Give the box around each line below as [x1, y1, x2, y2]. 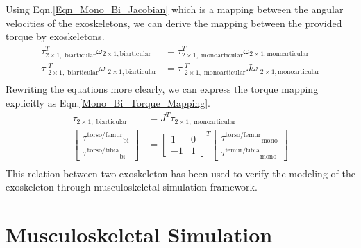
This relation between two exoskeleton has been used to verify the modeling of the [6, 166, 355, 180]
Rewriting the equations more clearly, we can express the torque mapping [6, 82, 319, 96]
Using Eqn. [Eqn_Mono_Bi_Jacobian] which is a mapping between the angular [6, 2, 344, 16]
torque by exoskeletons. [6, 29, 105, 44]
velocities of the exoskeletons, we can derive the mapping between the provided [6, 15, 342, 30]
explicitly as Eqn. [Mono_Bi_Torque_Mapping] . [6, 95, 210, 109]
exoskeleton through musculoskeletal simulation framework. [6, 179, 258, 194]
